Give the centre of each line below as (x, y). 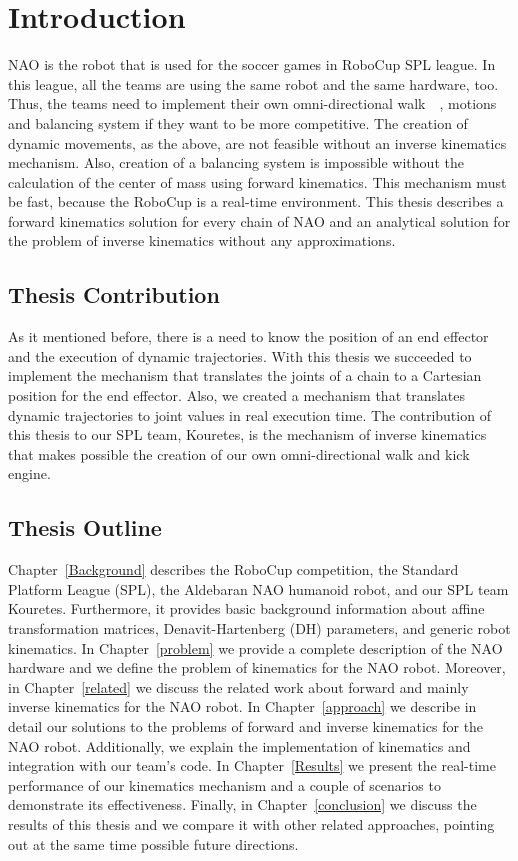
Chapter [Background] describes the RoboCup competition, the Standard (233, 569)
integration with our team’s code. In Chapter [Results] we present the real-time (252, 765)
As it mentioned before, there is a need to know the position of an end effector (248, 336)
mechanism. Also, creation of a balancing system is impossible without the (236, 162)
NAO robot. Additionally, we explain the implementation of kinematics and (239, 745)
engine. (29, 473)
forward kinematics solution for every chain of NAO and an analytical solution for (259, 220)
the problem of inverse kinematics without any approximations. (202, 240)
